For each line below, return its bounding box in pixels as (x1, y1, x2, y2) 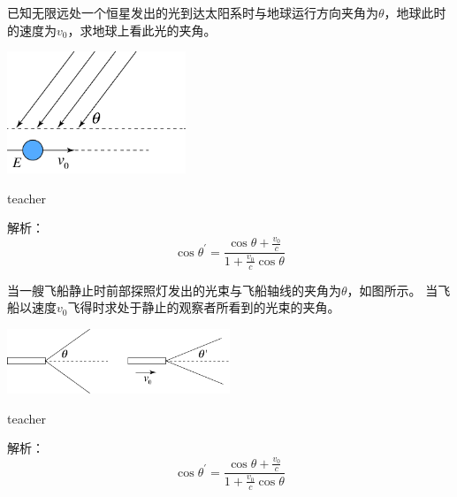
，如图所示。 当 (347, 280, 438, 299)
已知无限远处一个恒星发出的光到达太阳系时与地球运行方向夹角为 (7, 4, 378, 21)
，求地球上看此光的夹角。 (67, 20, 217, 39)
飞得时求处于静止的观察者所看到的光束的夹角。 (67, 298, 340, 317)
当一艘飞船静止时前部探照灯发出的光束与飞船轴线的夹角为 (7, 280, 341, 299)
